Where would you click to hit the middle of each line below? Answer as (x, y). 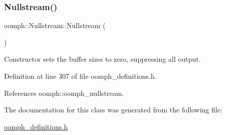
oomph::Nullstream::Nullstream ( (55, 25)
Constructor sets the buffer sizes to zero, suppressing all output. (102, 59)
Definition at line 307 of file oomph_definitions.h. (80, 76)
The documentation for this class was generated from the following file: (113, 110)
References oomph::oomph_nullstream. (64, 93)
